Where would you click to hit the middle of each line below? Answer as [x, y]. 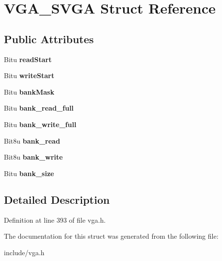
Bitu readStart [28, 59]
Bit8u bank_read [32, 140]
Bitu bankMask [29, 91]
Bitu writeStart [29, 75]
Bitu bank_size [29, 173]
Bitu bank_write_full [40, 124]
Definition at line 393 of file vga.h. [55, 220]
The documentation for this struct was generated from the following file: [111, 236]
